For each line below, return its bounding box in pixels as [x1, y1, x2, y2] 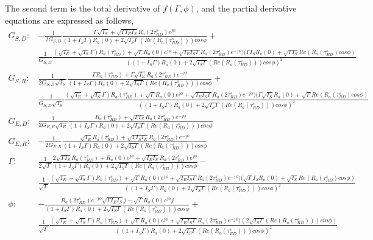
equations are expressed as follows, [5, 13, 134, 26]
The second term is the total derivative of [5, 2, 160, 14]
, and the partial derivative [196, 2, 297, 14]
